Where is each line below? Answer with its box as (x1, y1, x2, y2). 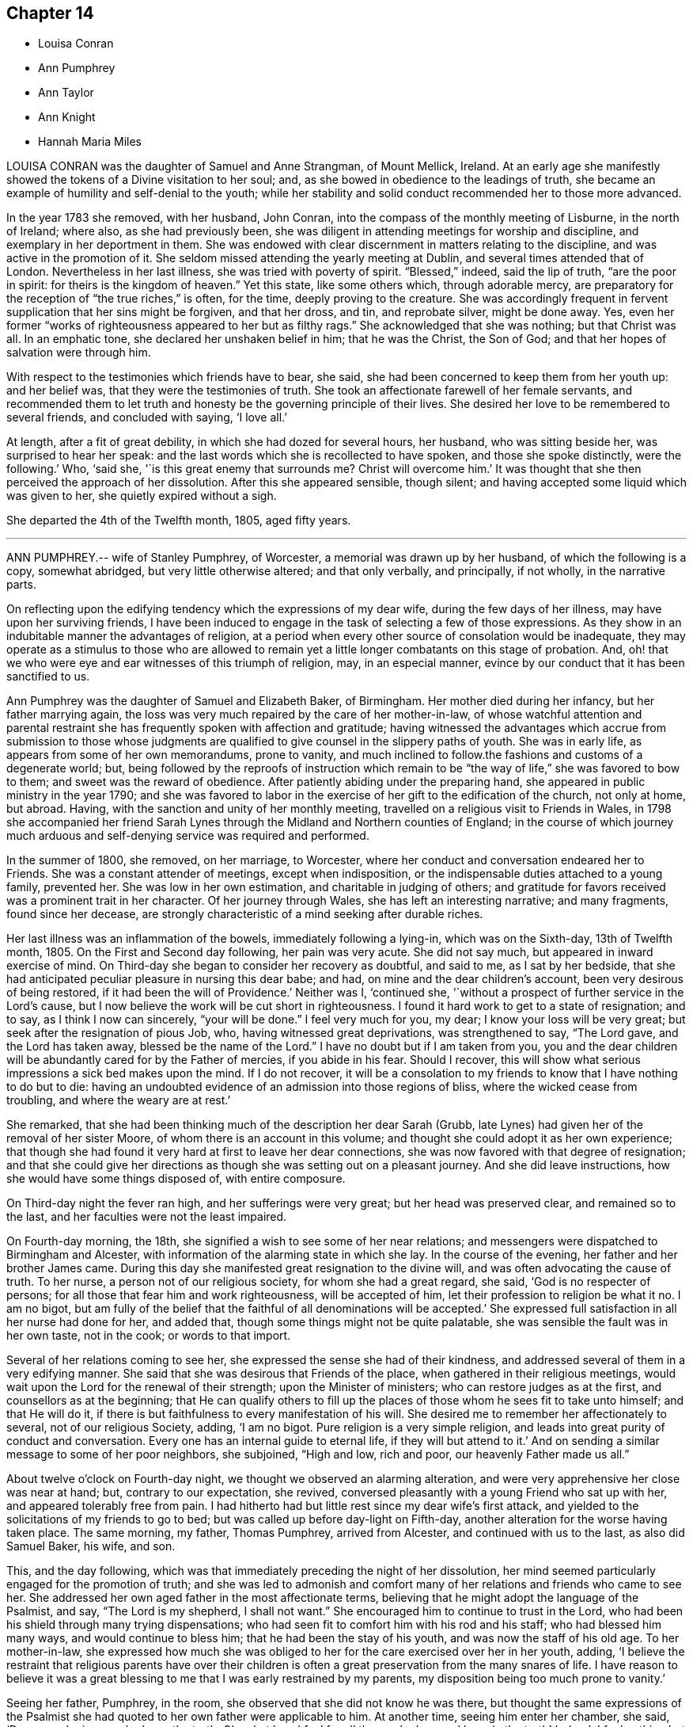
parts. (6, 578, 36, 592)
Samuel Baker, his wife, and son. (6, 1539, 176, 1554)
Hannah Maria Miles (38, 135, 142, 149)
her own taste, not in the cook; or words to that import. (6, 1329, 291, 1343)
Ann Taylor (38, 86, 94, 100)
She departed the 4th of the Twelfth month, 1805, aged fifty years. (6, 513, 351, 528)
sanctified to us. (6, 669, 90, 684)
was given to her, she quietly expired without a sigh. (6, 489, 277, 503)
